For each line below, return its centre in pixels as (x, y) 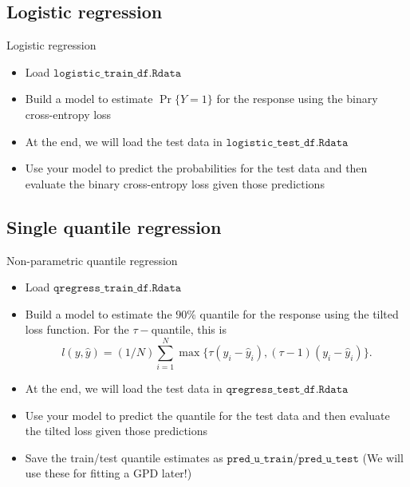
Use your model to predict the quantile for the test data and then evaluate (207, 415)
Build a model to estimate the (99, 313)
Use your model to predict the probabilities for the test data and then (196, 168)
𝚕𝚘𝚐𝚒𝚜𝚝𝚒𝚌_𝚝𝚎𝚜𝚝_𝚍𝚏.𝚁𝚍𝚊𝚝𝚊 (287, 143)
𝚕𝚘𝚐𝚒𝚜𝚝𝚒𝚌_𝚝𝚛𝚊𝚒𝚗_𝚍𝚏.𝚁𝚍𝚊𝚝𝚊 (118, 73)
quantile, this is (189, 329)
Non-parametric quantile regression (92, 260)
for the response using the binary (297, 99)
